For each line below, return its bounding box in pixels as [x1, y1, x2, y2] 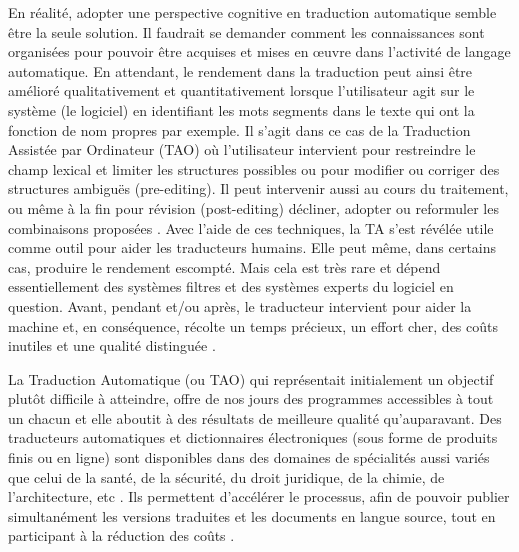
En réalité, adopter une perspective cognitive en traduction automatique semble [8, 2, 497, 22]
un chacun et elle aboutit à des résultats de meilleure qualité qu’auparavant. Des [8, 407, 502, 428]
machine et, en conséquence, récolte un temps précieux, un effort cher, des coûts [8, 315, 498, 336]
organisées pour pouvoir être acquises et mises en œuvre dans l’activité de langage [8, 41, 511, 62]
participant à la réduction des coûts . [8, 525, 235, 546]
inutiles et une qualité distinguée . [8, 335, 216, 356]
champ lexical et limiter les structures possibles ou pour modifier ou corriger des [8, 158, 500, 179]
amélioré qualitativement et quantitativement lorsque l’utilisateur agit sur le [8, 80, 475, 101]
